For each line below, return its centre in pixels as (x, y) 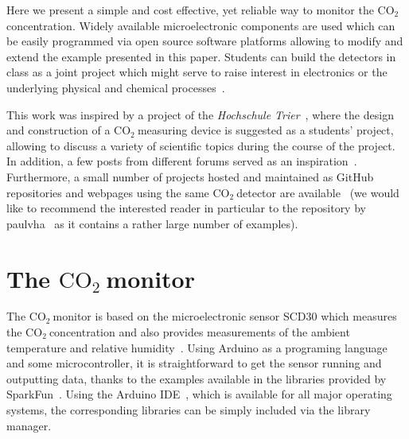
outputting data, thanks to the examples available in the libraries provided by (197, 378)
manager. (29, 425)
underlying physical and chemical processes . (116, 87)
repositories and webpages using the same (108, 192)
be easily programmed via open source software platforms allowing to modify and (205, 41)
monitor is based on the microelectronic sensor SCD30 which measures (225, 316)
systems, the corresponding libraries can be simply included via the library (189, 410)
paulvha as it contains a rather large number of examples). (152, 223)
